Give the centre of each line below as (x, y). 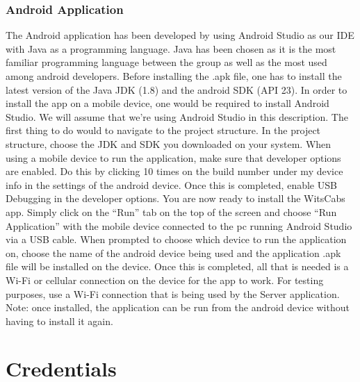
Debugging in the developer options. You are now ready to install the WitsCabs (175, 198)
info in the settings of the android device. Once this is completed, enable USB (171, 184)
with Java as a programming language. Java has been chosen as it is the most (171, 48)
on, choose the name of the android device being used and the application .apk (173, 252)
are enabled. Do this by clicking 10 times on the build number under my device (174, 171)
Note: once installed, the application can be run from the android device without (178, 307)
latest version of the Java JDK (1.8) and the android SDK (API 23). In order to (177, 89)
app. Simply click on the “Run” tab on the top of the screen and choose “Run (171, 211)
